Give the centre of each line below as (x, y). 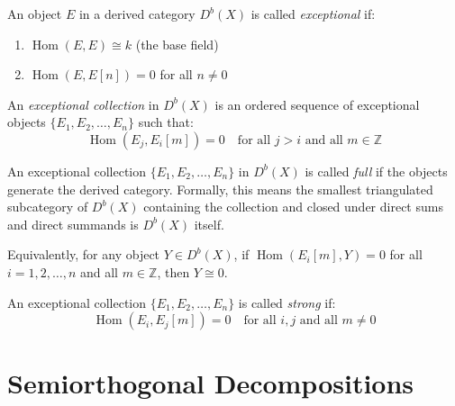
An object (35, 14)
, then (173, 271)
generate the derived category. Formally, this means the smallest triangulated (220, 189)
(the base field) (177, 44)
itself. (209, 224)
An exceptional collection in (83, 104)
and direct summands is (73, 224)
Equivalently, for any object (84, 254)
